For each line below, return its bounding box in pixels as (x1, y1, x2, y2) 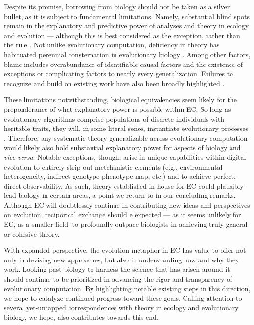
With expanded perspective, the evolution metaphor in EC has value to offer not (4, 245, 246, 255)
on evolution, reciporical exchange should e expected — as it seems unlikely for (4, 209, 241, 219)
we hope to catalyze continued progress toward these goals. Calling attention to (4, 293, 242, 303)
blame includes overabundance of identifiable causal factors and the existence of (4, 59, 243, 69)
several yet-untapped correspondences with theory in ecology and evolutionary (4, 302, 239, 312)
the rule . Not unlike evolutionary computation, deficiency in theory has (4, 40, 220, 50)
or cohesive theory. (4, 228, 60, 238)
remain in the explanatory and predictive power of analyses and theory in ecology (4, 21, 249, 31)
